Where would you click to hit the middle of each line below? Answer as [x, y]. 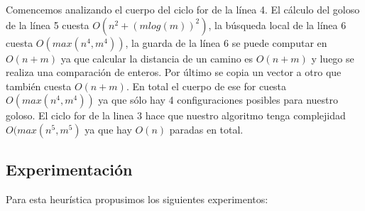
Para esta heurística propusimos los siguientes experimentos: [137, 199]
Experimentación [69, 169]
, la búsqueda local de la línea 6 [277, 25]
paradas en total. [206, 129]
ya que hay [108, 129]
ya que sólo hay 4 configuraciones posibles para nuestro [218, 100]
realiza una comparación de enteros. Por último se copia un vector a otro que [174, 72]
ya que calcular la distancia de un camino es [157, 58]
